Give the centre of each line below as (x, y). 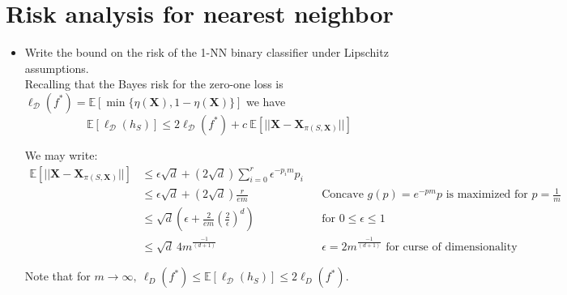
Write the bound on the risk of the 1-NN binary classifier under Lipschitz (207, 52)
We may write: (61, 154)
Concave (343, 195)
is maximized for (487, 195)
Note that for (58, 276)
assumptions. (57, 68)
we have (266, 101)
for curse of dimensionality (452, 247)
